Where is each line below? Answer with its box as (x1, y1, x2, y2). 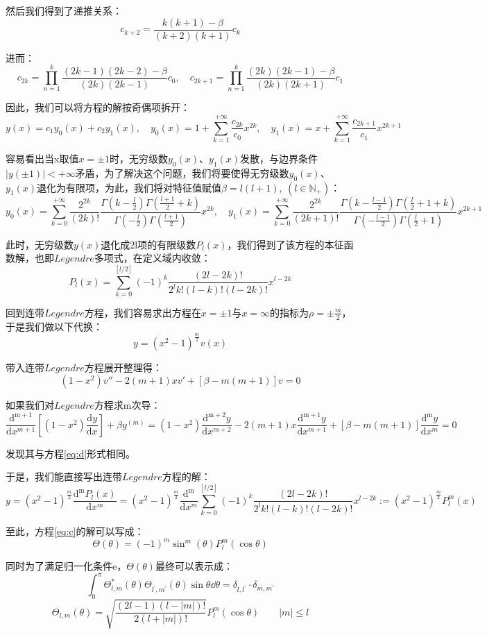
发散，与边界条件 (240, 151, 318, 166)
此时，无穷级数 (6, 237, 74, 251)
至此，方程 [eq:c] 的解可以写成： (6, 524, 144, 539)
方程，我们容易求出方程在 (84, 305, 201, 319)
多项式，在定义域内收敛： (94, 251, 211, 265)
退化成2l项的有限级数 (101, 237, 196, 251)
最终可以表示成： (155, 559, 233, 573)
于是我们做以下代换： (6, 319, 103, 333)
